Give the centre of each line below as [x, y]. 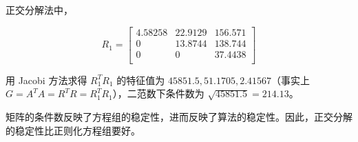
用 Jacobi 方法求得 [46, 80]
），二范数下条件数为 [158, 93]
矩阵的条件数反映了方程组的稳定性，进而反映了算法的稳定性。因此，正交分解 [179, 116]
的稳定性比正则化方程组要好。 [73, 130]
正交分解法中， [39, 10]
